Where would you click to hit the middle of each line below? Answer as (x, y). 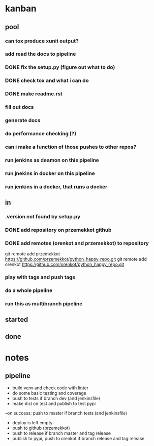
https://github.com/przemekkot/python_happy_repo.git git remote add (76, 259)
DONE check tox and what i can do (47, 81)
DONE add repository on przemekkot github (58, 230)
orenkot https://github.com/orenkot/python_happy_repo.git (65, 264)
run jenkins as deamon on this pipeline (52, 160)
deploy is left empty (32, 422)
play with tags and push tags (40, 277)
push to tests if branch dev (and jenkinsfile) (56, 398)
